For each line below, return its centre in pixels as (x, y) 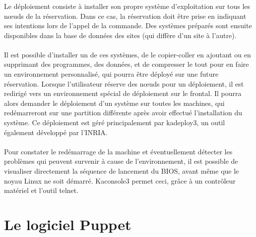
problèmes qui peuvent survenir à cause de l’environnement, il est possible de (121, 161)
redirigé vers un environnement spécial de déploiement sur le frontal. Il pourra (123, 93)
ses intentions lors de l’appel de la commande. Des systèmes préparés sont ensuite (128, 25)
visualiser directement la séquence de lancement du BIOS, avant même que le (122, 171)
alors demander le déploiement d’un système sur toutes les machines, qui (114, 103)
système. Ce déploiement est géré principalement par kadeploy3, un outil (115, 122)
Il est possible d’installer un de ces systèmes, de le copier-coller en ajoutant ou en (128, 54)
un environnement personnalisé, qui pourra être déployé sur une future (111, 74)
